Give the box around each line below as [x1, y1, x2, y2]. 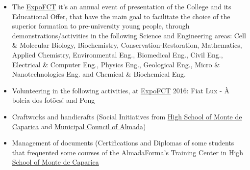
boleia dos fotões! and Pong [12, 95, 95, 105]
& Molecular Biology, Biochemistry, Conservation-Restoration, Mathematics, [12, 40, 242, 50]
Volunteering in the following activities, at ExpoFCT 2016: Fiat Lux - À [12, 85, 229, 95]
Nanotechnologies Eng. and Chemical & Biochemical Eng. [12, 69, 186, 79]
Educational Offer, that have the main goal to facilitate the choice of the [12, 11, 230, 21]
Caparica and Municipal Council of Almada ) [12, 121, 146, 131]
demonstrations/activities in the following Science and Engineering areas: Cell [12, 30, 246, 40]
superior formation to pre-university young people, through [12, 21, 190, 31]
